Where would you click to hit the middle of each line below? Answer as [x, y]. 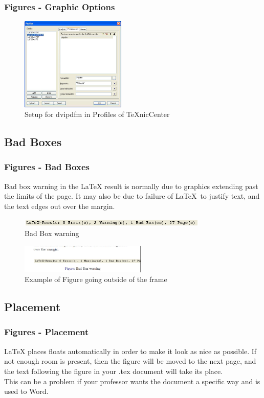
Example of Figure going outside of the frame [96, 279]
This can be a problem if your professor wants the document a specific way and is [132, 381]
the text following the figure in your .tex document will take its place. [114, 371]
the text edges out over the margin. [60, 206]
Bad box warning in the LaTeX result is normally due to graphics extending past [131, 186]
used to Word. [26, 391]
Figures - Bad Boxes [47, 167]
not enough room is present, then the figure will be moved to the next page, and [130, 361]
